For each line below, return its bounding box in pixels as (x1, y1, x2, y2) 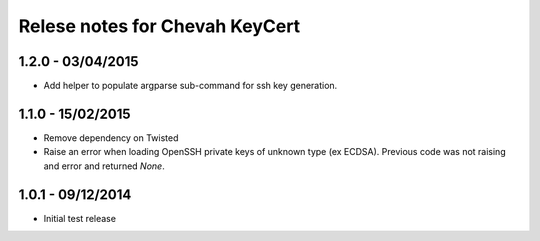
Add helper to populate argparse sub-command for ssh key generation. (43, 80, 338, 92)
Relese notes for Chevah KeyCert (18, 15, 301, 37)
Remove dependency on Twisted (43, 131, 179, 144)
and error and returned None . (43, 160, 165, 172)
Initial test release (43, 212, 117, 224)
